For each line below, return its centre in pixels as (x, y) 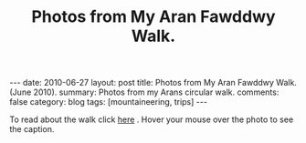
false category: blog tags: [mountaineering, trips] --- (109, 102)
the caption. (32, 129)
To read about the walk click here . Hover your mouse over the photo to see (152, 119)
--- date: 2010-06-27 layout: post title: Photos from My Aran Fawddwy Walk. (153, 83)
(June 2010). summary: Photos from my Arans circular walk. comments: (144, 92)
